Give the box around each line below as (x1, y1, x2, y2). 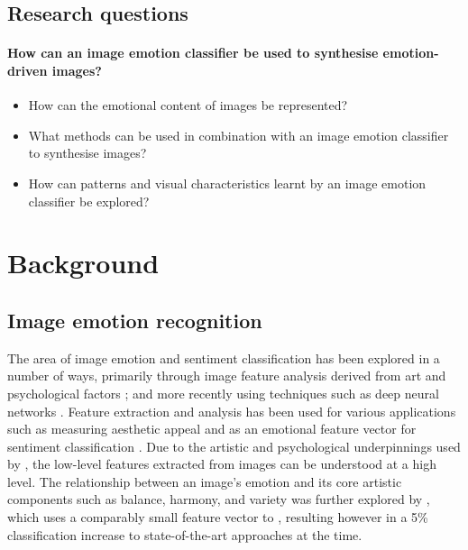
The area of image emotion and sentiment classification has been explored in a (7, 348, 440, 367)
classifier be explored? (28, 191, 150, 210)
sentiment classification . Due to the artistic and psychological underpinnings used (7, 436, 461, 455)
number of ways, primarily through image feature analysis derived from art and (7, 366, 446, 385)
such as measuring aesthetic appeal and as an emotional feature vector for (7, 419, 417, 438)
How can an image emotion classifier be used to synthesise (7, 43, 379, 62)
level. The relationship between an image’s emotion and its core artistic (7, 472, 402, 490)
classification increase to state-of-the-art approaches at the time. (7, 525, 362, 544)
